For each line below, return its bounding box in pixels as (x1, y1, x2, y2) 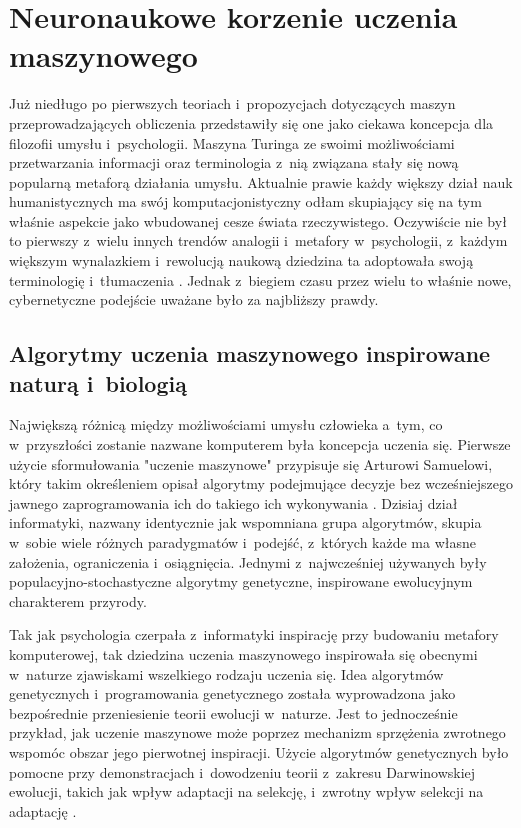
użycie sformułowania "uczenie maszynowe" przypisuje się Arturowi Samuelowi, (9, 453, 493, 474)
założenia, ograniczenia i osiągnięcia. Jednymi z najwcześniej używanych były (9, 551, 487, 572)
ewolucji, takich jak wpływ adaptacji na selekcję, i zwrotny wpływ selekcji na (9, 781, 484, 802)
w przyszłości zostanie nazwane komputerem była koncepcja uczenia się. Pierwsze (9, 434, 511, 455)
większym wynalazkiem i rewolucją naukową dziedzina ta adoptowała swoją (9, 250, 474, 271)
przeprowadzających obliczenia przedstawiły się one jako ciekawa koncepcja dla (9, 112, 494, 133)
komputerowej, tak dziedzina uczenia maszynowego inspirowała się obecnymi (9, 643, 478, 664)
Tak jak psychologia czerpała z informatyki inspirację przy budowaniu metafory (9, 624, 499, 645)
